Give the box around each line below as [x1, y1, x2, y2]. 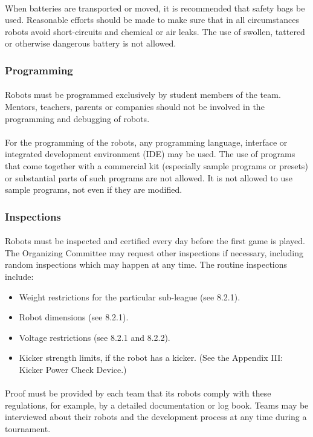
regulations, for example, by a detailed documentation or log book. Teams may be [5, 398, 309, 411]
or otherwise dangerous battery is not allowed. [5, 37, 176, 50]
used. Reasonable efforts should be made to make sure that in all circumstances [5, 13, 299, 26]
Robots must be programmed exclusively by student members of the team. [5, 88, 281, 101]
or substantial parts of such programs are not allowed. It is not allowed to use [5, 171, 292, 184]
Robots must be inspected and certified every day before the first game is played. [5, 235, 305, 247]
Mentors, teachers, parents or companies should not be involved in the [5, 100, 265, 112]
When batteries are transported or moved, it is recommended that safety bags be [5, 1, 305, 14]
